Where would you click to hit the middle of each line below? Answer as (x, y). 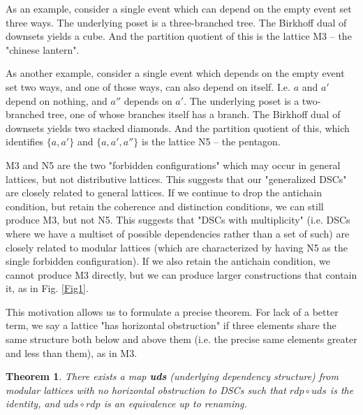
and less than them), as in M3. (72, 352)
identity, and (33, 403)
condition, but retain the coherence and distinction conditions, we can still (165, 206)
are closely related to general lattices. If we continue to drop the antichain (164, 192)
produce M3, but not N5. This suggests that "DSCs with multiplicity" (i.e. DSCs (178, 220)
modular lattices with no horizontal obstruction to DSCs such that (146, 389)
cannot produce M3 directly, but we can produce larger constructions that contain (181, 274)
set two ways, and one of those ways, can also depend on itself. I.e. (148, 86)
